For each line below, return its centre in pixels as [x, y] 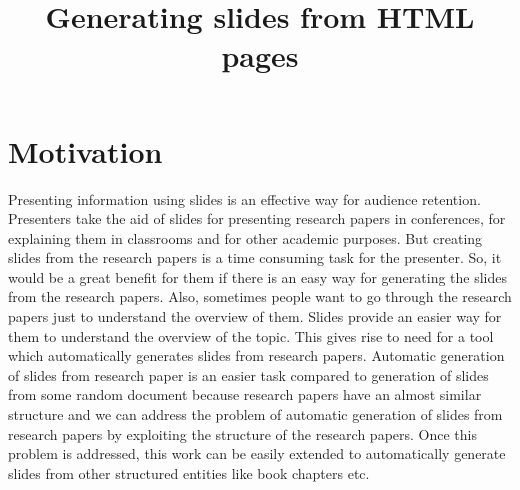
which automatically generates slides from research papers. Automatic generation [256, 355]
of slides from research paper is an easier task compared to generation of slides [248, 374]
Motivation [85, 150]
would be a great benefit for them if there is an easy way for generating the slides [258, 276]
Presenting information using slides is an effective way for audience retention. [244, 198]
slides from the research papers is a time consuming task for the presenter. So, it [255, 257]
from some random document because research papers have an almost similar [245, 394]
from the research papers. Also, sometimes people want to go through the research [260, 296]
